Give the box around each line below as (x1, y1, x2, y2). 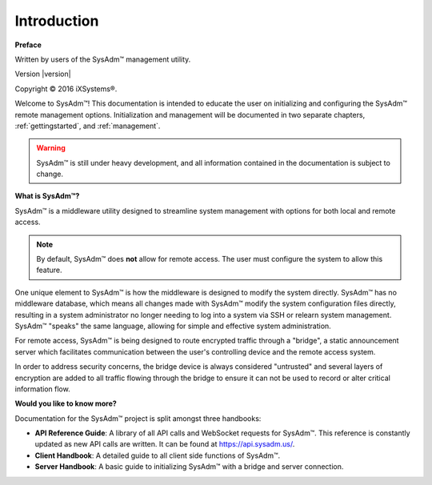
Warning (36, 143, 66, 153)
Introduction (14, 12, 99, 30)
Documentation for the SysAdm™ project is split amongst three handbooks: (14, 413, 262, 423)
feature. (36, 265, 63, 275)
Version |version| (14, 69, 71, 79)
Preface (14, 40, 42, 50)
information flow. (14, 384, 71, 394)
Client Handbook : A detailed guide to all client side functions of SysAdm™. (34, 451, 280, 460)
